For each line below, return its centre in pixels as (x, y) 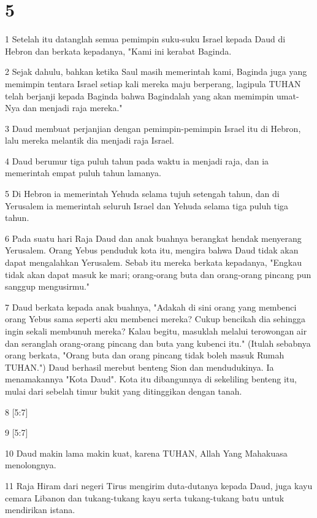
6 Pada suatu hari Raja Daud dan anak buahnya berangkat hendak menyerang (153, 238)
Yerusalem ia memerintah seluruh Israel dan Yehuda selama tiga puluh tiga (147, 205)
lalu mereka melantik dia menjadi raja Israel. (90, 140)
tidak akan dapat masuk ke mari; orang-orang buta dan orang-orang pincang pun (158, 274)
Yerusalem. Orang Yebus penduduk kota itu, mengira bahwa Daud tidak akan (152, 250)
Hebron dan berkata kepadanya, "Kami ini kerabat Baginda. (118, 51)
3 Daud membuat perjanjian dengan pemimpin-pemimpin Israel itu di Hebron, (153, 128)
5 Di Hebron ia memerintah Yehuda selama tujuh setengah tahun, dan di (142, 194)
